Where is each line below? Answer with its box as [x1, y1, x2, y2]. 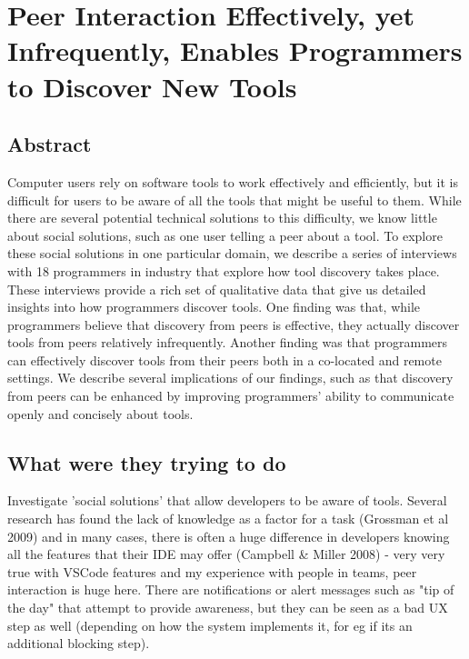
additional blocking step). [7, 634, 150, 653]
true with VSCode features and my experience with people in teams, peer [7, 562, 417, 581]
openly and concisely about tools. [7, 404, 194, 423]
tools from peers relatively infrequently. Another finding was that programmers [7, 333, 448, 352]
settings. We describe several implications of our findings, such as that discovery [7, 368, 454, 387]
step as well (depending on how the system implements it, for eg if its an [7, 615, 413, 634]
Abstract [7, 130, 92, 158]
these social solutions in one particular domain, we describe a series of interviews [7, 244, 457, 263]
